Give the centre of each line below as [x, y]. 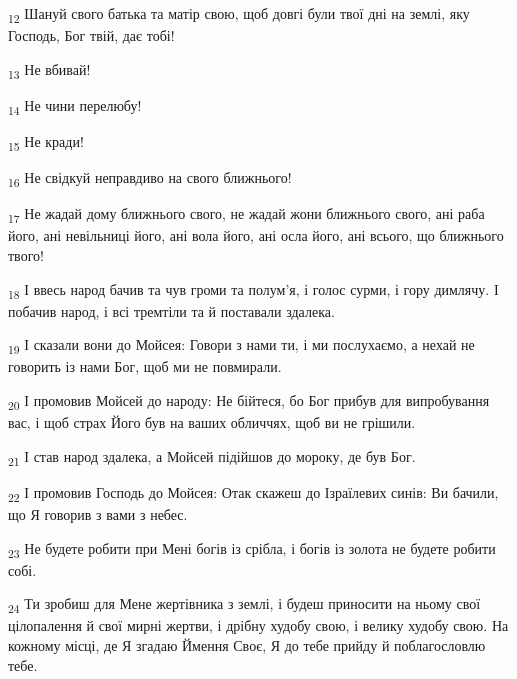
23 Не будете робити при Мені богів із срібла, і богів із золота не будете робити [252, 549]
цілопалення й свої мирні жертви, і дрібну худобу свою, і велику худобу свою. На [258, 625]
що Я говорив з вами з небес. [98, 513]
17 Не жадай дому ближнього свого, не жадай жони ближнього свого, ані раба [246, 215]
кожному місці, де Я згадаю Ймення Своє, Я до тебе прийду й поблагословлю [247, 644]
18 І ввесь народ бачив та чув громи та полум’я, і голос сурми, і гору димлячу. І [253, 290]
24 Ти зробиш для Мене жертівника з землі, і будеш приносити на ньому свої [244, 605]
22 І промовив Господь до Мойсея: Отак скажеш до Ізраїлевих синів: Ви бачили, [253, 493]
